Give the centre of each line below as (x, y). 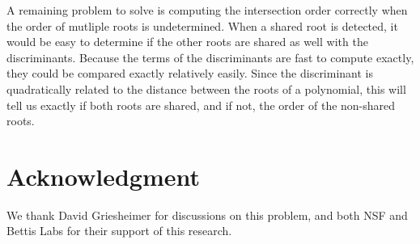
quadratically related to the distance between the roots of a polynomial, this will (206, 88)
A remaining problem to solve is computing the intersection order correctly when (207, 10)
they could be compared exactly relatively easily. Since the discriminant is (190, 73)
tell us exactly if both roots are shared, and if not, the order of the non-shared (201, 105)
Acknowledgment (103, 176)
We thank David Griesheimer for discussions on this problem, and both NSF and (207, 215)
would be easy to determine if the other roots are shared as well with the (187, 42)
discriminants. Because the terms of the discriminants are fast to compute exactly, (210, 57)
